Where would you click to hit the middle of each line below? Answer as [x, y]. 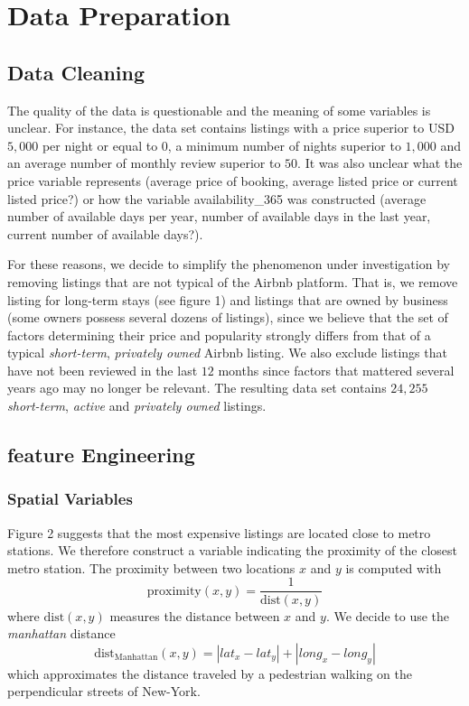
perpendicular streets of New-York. [104, 691]
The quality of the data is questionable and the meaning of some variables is [219, 110]
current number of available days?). [105, 233]
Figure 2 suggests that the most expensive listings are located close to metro [219, 532]
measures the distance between [195, 615]
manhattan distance [61, 633]
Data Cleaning [76, 72]
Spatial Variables [70, 499]
